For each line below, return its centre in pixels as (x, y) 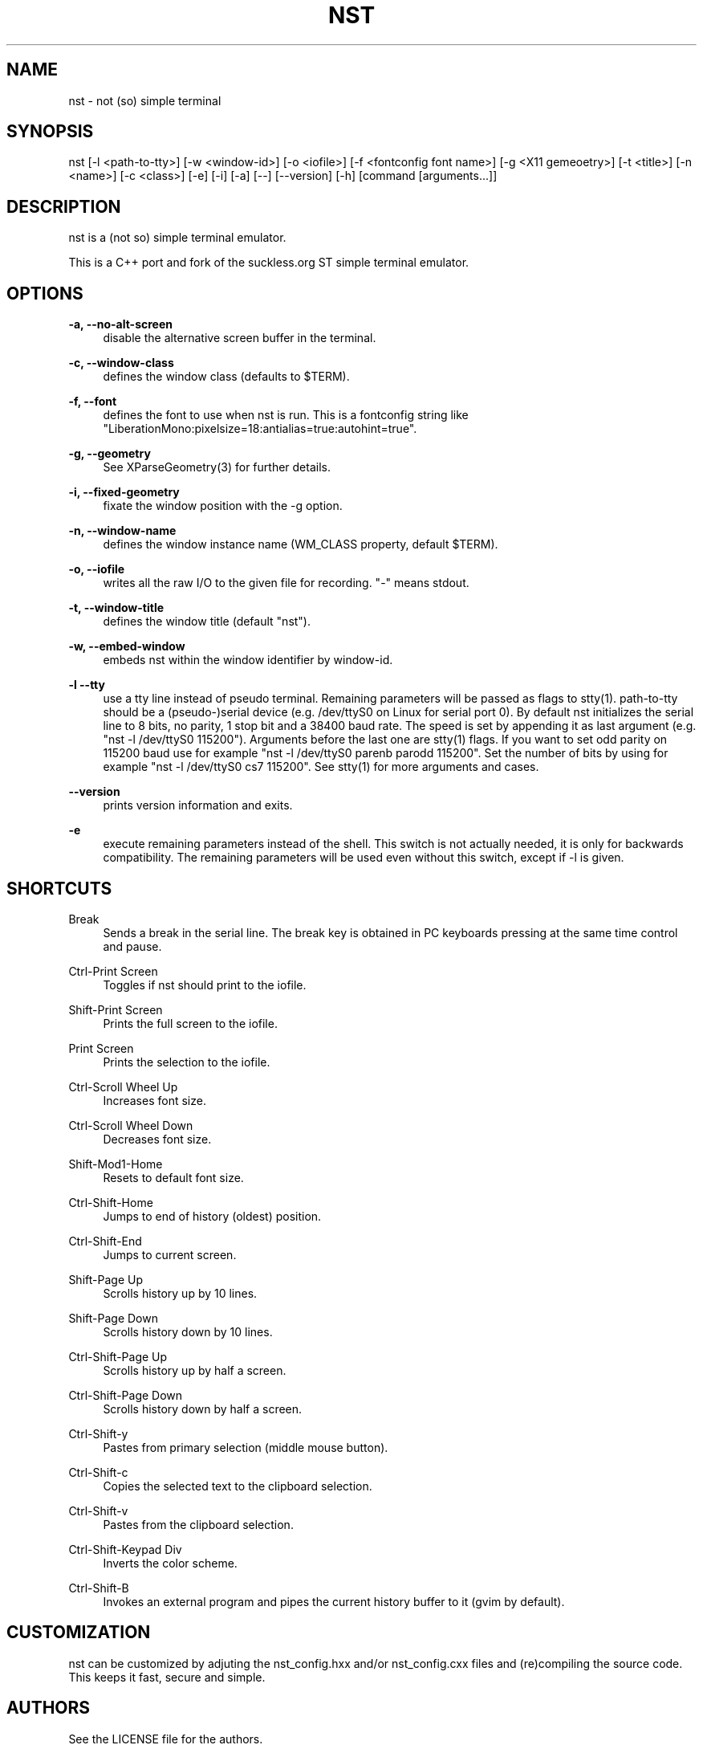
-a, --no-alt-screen (120, 324)
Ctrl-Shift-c (98, 1472)
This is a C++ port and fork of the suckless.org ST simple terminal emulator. (269, 263)
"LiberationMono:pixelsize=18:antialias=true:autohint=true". (260, 429)
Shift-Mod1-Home (116, 1164)
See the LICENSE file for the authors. (166, 1739)
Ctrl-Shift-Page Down (126, 1395)
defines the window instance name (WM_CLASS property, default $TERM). (301, 544)
